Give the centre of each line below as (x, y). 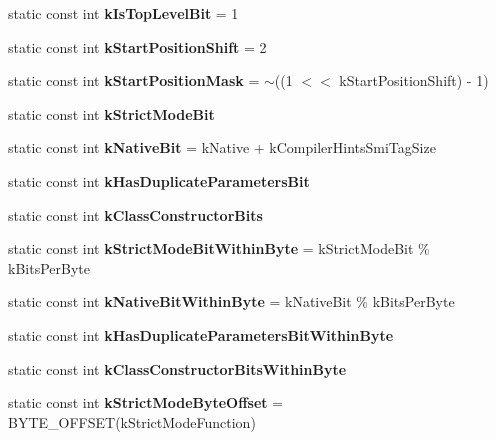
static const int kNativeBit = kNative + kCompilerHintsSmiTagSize (222, 147)
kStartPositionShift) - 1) (414, 80)
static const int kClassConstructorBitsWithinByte (177, 368)
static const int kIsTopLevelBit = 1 (123, 13)
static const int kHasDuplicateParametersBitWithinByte (201, 334)
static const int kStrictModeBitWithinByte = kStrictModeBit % (219, 248)
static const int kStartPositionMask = (134, 80)
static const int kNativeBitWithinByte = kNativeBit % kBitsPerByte (231, 301)
